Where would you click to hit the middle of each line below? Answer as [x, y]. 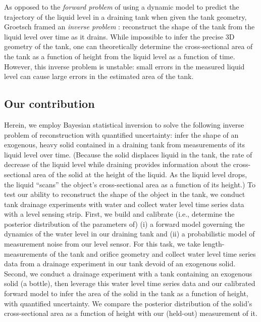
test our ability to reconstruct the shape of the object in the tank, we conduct [125, 194]
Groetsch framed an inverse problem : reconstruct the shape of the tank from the [129, 27]
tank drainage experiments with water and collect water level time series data [124, 204]
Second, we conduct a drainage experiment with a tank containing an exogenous [128, 273]
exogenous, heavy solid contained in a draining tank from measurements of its [124, 145]
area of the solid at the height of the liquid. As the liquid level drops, [140, 174]
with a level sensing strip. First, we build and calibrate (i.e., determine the [119, 214]
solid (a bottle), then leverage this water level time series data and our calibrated [130, 283]
